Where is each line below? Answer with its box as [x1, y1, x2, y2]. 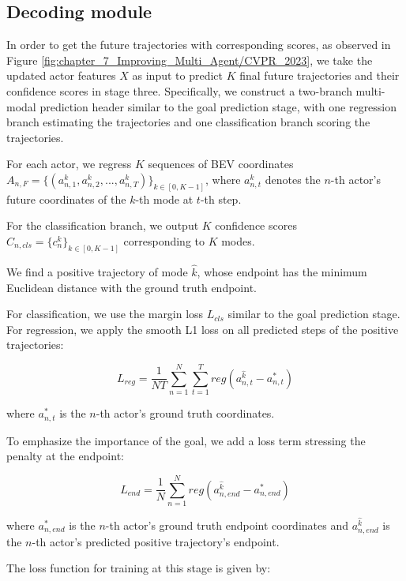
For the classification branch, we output [6, 217, 199, 234]
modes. [221, 233, 255, 249]
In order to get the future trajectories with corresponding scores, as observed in [6, 36, 391, 53]
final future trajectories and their [239, 67, 400, 84]
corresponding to [123, 233, 205, 249]
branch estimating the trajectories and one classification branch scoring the [6, 114, 370, 130]
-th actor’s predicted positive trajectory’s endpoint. [32, 533, 280, 549]
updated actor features [6, 67, 116, 84]
